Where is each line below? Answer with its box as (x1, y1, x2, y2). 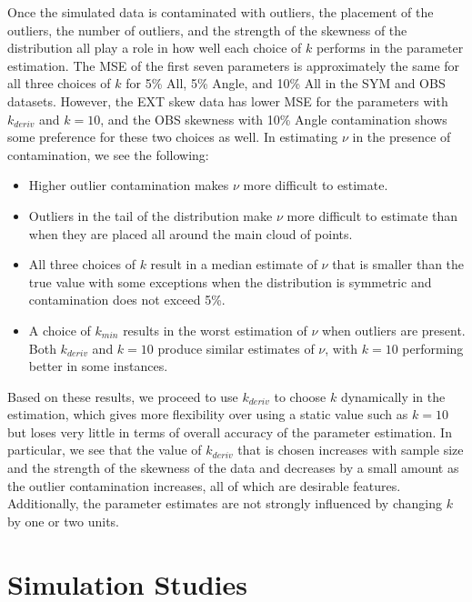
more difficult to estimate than (286, 206, 458, 225)
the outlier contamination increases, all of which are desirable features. (7, 476, 401, 495)
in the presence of (352, 127, 451, 146)
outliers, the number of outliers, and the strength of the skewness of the (7, 20, 407, 39)
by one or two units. (7, 511, 120, 530)
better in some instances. (28, 356, 168, 376)
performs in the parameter (316, 38, 464, 57)
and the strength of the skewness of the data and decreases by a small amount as (7, 458, 459, 477)
